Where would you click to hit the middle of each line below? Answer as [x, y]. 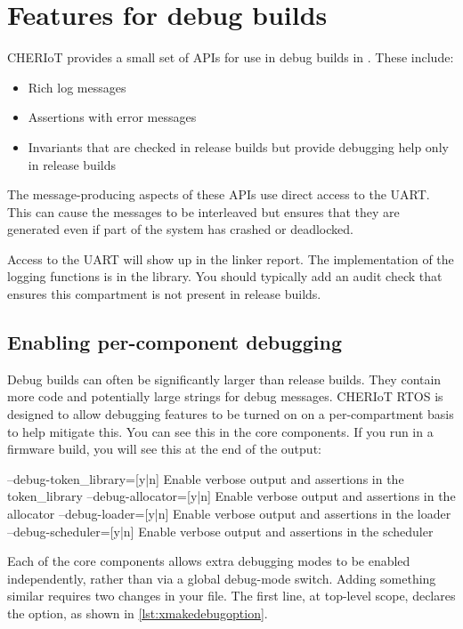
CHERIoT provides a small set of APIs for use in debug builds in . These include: [231, 57]
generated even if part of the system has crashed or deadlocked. [180, 229]
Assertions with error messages [112, 117]
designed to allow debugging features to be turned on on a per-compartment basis [231, 414]
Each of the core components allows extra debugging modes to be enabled [209, 561]
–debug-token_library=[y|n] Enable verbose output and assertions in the [206, 478]
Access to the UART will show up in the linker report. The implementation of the [231, 258]
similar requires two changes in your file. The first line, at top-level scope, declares [231, 596]
